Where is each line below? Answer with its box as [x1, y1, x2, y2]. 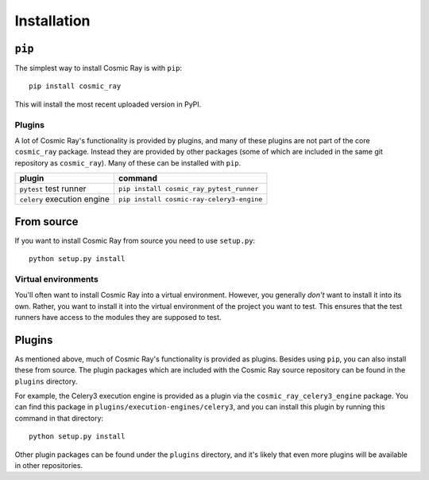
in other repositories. [14, 461, 83, 470]
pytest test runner [19, 183, 87, 194]
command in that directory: [14, 413, 103, 423]
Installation [14, 12, 91, 29]
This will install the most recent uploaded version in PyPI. [14, 100, 202, 109]
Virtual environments [14, 273, 99, 284]
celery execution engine [19, 193, 110, 205]
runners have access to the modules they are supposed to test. [14, 312, 222, 322]
